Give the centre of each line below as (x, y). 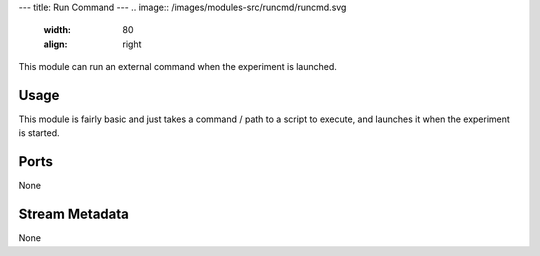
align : (55, 44)
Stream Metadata (73, 214)
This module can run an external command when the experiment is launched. (177, 67)
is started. (39, 133)
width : (57, 30)
